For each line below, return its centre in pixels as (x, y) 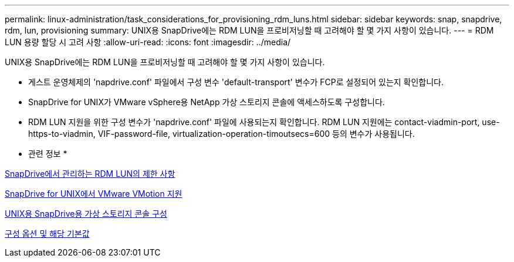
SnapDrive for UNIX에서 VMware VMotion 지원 (94, 194)
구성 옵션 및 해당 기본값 (47, 234)
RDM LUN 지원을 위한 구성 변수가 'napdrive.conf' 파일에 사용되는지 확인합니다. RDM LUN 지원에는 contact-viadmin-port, (254, 122)
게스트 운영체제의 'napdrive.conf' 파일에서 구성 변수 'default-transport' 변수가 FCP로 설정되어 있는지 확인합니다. (236, 82)
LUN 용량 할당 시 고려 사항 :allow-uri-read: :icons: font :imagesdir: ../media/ (148, 42)
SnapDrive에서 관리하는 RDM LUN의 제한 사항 (90, 174)
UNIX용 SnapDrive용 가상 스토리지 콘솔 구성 (86, 214)
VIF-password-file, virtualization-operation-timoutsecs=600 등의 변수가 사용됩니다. (256, 134)
